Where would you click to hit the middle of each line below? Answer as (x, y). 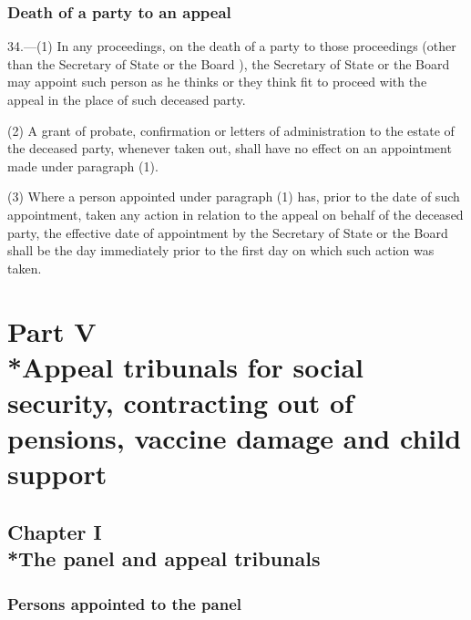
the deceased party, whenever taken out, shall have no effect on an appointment (230, 148)
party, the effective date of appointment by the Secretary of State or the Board (228, 232)
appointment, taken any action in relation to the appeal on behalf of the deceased (235, 214)
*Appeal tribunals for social (186, 366)
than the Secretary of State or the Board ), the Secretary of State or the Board (229, 63)
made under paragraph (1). (83, 165)
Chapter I (55, 531)
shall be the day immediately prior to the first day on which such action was (221, 250)
